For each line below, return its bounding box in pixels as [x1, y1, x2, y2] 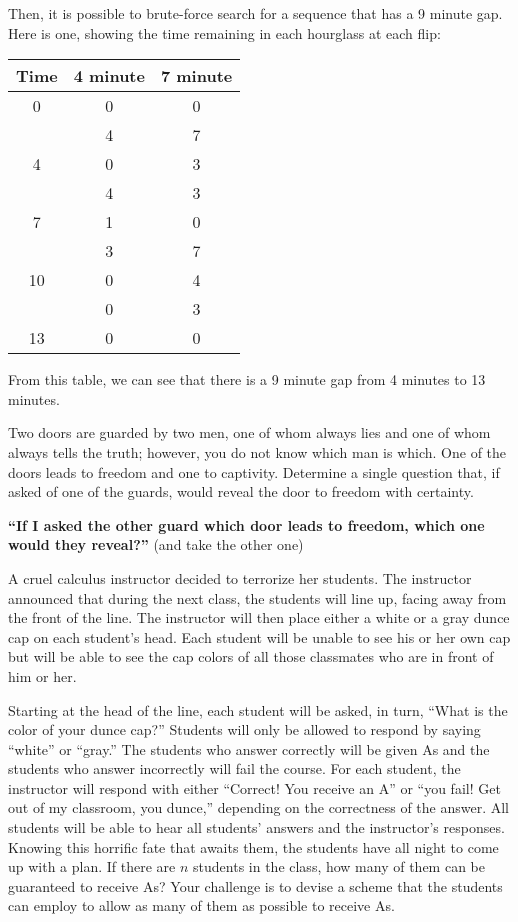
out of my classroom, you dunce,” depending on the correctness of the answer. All [8, 797, 510, 818]
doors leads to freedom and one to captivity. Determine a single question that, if [8, 461, 500, 482]
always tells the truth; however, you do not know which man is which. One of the [8, 441, 507, 462]
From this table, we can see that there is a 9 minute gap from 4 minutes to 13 [8, 369, 486, 390]
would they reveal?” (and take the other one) [8, 534, 304, 555]
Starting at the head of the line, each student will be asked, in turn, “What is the [8, 699, 508, 720]
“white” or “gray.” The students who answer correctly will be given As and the [8, 738, 490, 759]
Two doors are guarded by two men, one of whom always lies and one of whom [8, 422, 491, 443]
